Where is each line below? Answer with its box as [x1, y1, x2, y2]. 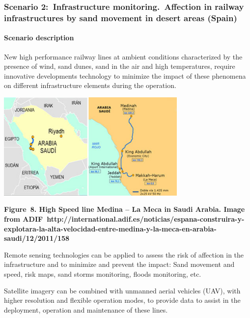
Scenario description [4, 32, 74, 43]
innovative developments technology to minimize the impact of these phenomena [4, 70, 246, 81]
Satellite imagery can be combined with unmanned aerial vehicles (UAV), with [4, 285, 241, 295]
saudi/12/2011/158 [4, 233, 70, 243]
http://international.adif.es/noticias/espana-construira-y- [47, 214, 245, 224]
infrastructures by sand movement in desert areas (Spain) [4, 11, 237, 24]
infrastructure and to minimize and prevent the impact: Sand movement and [4, 259, 235, 269]
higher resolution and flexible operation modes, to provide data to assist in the [4, 295, 241, 305]
